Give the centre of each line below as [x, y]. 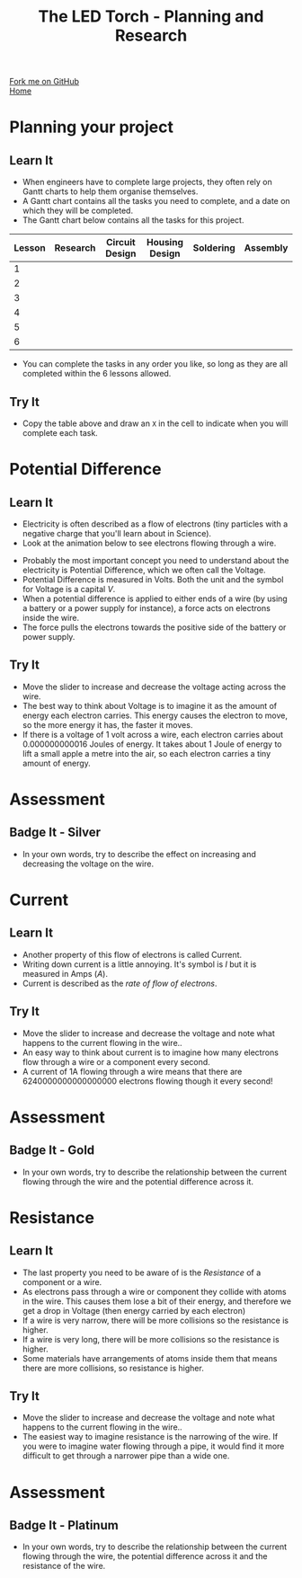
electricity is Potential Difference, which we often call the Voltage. [144, 570]
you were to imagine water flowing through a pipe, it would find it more [153, 1446]
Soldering [214, 248]
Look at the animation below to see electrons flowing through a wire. [149, 543]
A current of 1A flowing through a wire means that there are [132, 1071]
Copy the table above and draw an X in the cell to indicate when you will [155, 423]
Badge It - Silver [55, 833]
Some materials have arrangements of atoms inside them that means [150, 1358]
